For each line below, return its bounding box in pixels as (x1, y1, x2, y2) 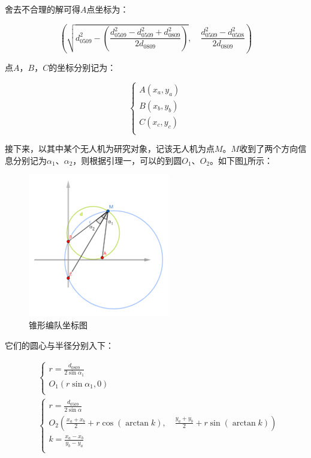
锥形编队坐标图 (29, 318, 87, 331)
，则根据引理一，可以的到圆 (73, 154, 182, 166)
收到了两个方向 (239, 142, 298, 155)
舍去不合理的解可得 (5, 3, 80, 15)
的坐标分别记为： (49, 61, 116, 73)
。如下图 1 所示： (210, 154, 273, 166)
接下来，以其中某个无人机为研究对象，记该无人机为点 (5, 142, 215, 155)
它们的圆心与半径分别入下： (5, 339, 114, 351)
